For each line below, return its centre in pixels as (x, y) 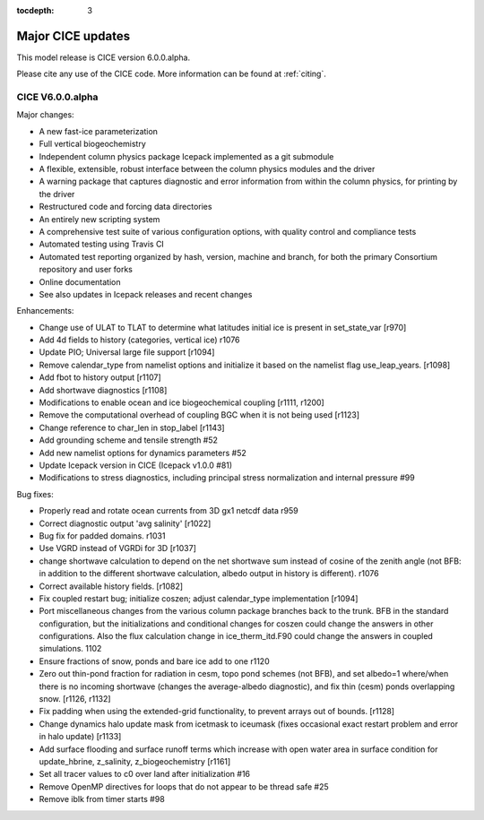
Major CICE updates (73, 36)
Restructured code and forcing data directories (125, 207)
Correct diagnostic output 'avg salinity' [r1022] (125, 523)
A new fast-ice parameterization (99, 131)
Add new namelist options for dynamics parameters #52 (143, 453)
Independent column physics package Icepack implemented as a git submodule (186, 156)
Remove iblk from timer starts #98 (102, 799)
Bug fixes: (35, 494)
